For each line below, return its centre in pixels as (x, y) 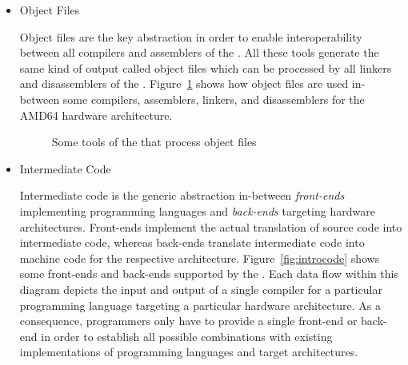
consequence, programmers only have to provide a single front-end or (188, 321)
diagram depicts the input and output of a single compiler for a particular (201, 289)
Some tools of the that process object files (154, 142)
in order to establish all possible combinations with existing (187, 336)
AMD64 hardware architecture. (96, 115)
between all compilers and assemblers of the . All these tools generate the (199, 52)
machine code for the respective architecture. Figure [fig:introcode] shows (200, 258)
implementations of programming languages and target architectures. (189, 352)
